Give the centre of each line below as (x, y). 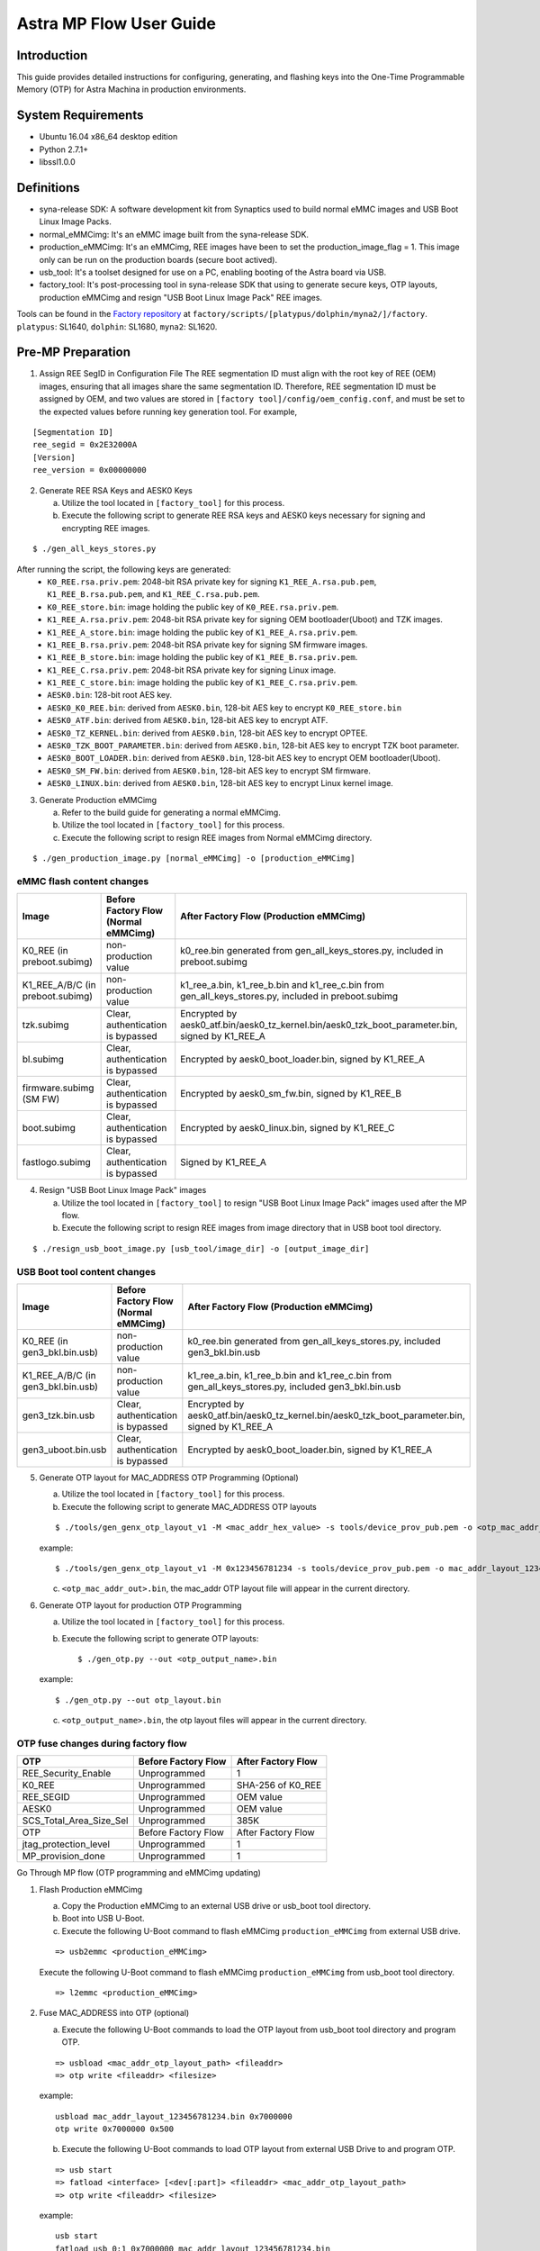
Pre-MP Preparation (73, 353)
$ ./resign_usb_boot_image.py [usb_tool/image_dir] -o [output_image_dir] (201, 1248)
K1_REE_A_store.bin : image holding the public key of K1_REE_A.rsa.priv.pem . (202, 632)
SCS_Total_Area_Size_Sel (75, 1821)
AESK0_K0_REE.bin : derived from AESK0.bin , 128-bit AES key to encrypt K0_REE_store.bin (225, 708)
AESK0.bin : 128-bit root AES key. (110, 695)
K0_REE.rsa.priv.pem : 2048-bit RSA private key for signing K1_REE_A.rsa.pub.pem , (212, 582)
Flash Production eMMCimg (91, 1889)
